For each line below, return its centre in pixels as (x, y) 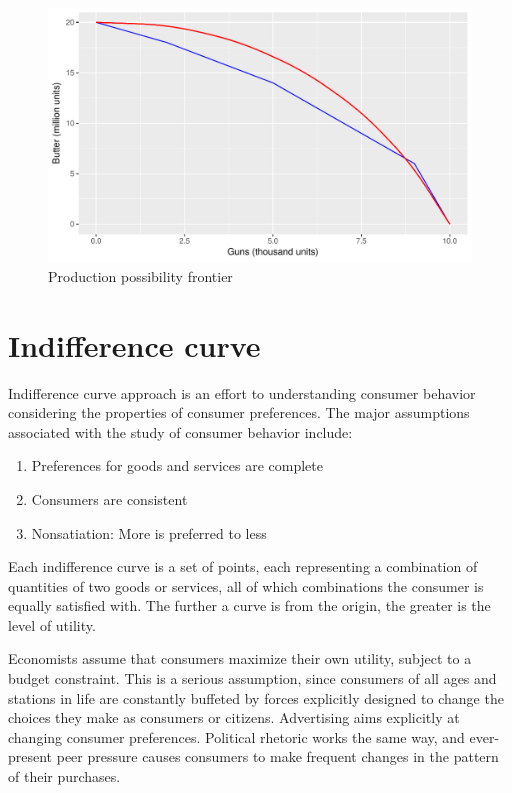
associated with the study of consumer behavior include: (180, 431)
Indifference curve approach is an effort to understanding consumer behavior (242, 392)
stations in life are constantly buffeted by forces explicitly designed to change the (256, 697)
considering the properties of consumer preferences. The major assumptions (239, 412)
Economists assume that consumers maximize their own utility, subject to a (240, 658)
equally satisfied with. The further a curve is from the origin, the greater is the (249, 605)
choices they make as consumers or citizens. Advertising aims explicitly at (234, 717)
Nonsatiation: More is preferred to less (149, 532)
